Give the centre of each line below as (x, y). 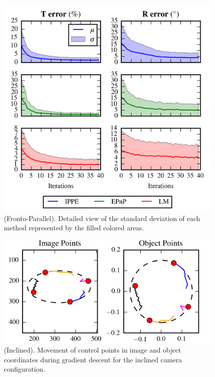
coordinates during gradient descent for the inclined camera (93, 359)
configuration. (25, 369)
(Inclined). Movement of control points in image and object (93, 350)
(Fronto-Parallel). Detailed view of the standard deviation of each (102, 218)
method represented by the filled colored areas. (74, 228)
